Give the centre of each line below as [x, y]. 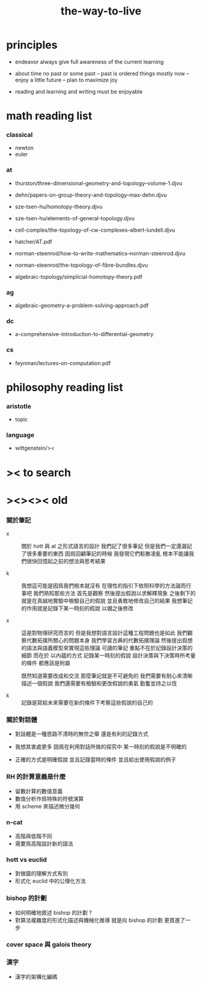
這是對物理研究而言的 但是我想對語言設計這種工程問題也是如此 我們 [104, 633]
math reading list [49, 116]
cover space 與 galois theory [49, 944]
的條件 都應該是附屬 [46, 663]
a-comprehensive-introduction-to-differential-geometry [84, 334]
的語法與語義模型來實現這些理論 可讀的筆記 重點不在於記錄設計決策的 [107, 648]
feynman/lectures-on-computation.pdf [63, 363]
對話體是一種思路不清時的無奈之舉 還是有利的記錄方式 [81, 734]
